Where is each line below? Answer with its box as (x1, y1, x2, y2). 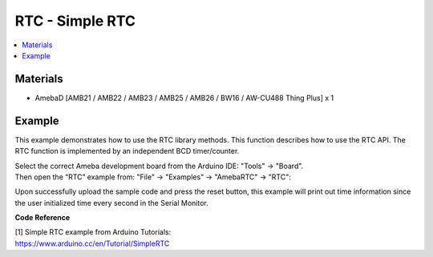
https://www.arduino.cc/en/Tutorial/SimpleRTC (14, 239, 170, 248)
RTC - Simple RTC (14, 12, 136, 30)
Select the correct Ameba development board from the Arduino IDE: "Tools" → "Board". (14, 161, 304, 171)
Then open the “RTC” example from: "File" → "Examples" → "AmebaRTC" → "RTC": (14, 172, 292, 182)
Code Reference (14, 213, 71, 223)
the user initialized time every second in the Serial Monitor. (14, 198, 208, 207)
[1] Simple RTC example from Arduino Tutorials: (14, 227, 172, 237)
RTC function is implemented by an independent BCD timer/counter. (14, 147, 240, 156)
